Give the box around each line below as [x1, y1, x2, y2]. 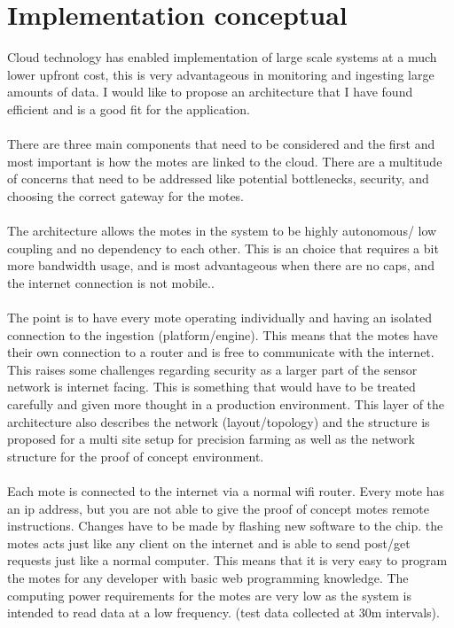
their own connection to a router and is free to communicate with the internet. [7, 343, 434, 361]
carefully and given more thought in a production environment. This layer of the [7, 395, 445, 413]
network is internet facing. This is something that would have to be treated [7, 377, 416, 396]
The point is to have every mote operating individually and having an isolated [7, 308, 432, 327]
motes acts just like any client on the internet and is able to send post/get [7, 533, 411, 552]
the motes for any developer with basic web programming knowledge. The [7, 568, 409, 586]
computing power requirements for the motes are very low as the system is [7, 585, 412, 604]
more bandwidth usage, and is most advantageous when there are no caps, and [7, 256, 434, 275]
